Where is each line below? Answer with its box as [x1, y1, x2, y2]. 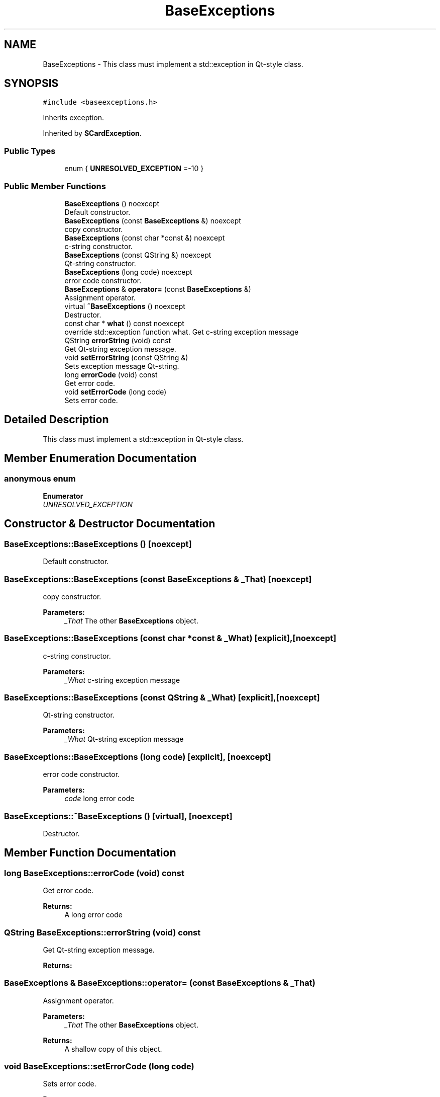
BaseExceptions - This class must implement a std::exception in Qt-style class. [43, 59, 303, 68]
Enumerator [43, 492, 83, 500]
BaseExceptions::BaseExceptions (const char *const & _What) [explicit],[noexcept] [4, 633, 337, 644]
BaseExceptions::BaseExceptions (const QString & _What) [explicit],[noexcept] [4, 692, 320, 703]
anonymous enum [4, 473, 76, 484]
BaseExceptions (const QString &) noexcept [64, 250, 211, 259]
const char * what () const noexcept [64, 319, 184, 328]
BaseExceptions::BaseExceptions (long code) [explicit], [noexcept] [4, 751, 271, 762]
